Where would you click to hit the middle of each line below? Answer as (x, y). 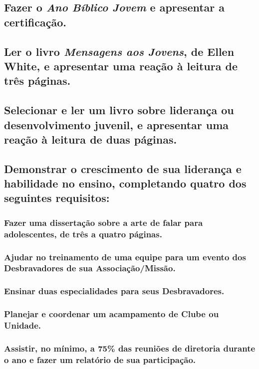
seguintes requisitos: (57, 198)
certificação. (35, 22)
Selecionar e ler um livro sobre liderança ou (119, 110)
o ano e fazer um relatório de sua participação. (100, 359)
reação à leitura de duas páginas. (91, 139)
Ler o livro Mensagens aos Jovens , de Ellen (119, 51)
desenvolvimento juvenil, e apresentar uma (117, 124)
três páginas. (37, 81)
